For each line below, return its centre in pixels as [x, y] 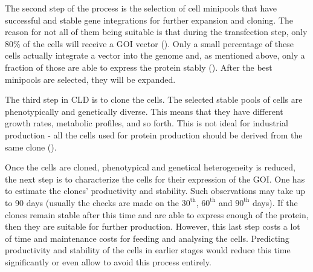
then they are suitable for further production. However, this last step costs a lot [153, 226]
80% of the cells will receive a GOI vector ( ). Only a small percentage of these [149, 43]
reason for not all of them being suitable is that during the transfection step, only [156, 32]
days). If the [275, 202]
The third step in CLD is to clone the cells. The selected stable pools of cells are [154, 99]
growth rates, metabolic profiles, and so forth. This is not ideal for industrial [147, 123]
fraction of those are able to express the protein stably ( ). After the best [139, 67]
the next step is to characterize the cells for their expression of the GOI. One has [155, 179]
